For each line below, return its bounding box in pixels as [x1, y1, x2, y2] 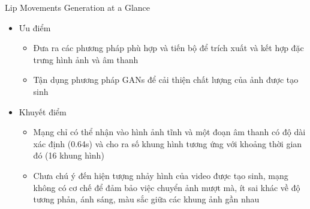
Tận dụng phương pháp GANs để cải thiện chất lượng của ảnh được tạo [33, 73, 299, 86]
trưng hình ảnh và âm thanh [33, 53, 139, 65]
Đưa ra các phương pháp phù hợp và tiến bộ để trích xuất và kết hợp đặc [33, 41, 304, 54]
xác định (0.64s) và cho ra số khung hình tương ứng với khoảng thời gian [33, 137, 302, 150]
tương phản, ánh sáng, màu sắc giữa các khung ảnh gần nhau [33, 193, 260, 205]
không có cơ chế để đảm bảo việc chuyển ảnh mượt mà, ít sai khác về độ [33, 181, 300, 193]
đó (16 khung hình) [33, 149, 104, 162]
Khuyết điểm [19, 105, 67, 118]
